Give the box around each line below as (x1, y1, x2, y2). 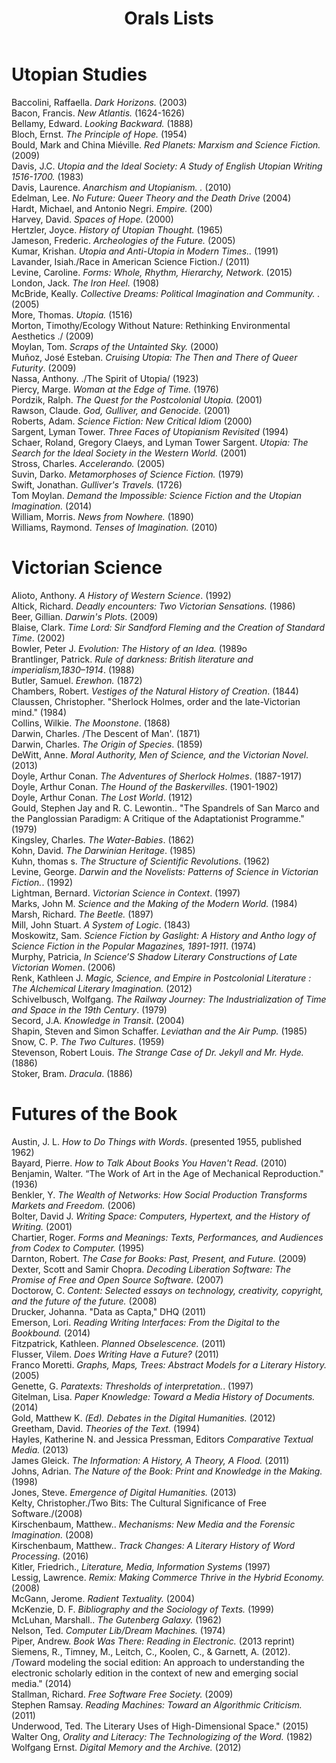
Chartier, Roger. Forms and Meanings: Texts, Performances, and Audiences (11, 1231, 324, 1243)
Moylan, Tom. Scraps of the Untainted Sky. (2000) (11, 340, 219, 352)
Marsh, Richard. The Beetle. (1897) (11, 908, 154, 920)
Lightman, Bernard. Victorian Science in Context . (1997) (11, 887, 241, 899)
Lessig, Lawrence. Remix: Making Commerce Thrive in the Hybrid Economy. (11, 1571, 325, 1583)
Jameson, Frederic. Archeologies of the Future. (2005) (11, 234, 236, 246)
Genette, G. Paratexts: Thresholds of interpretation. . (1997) (11, 1380, 254, 1392)
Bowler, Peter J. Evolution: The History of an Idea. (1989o (11, 642, 248, 654)
